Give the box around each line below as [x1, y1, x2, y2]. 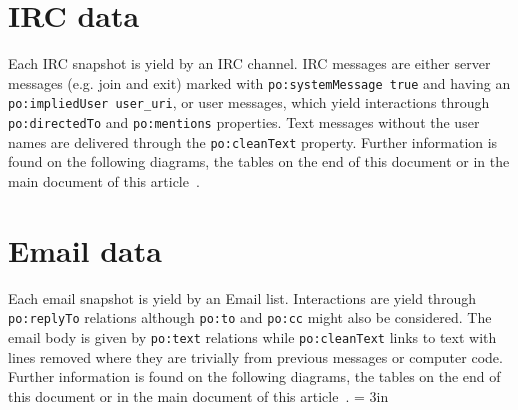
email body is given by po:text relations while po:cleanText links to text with [8, 326, 497, 347]
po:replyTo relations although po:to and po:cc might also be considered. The [8, 307, 492, 328]
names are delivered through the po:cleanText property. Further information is [8, 131, 498, 152]
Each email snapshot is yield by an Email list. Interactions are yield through [8, 287, 476, 308]
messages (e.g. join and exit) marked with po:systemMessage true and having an [8, 72, 511, 93]
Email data [8, 229, 162, 270]
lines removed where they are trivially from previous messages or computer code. [8, 346, 503, 367]
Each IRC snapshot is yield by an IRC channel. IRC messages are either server [8, 53, 491, 74]
